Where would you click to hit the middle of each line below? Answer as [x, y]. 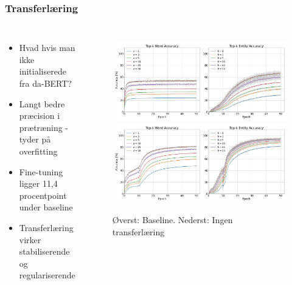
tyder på [35, 139]
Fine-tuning [41, 171]
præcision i [40, 116]
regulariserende [47, 275]
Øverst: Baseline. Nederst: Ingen [172, 220]
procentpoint [43, 195]
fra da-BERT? [45, 83]
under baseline [46, 207]
